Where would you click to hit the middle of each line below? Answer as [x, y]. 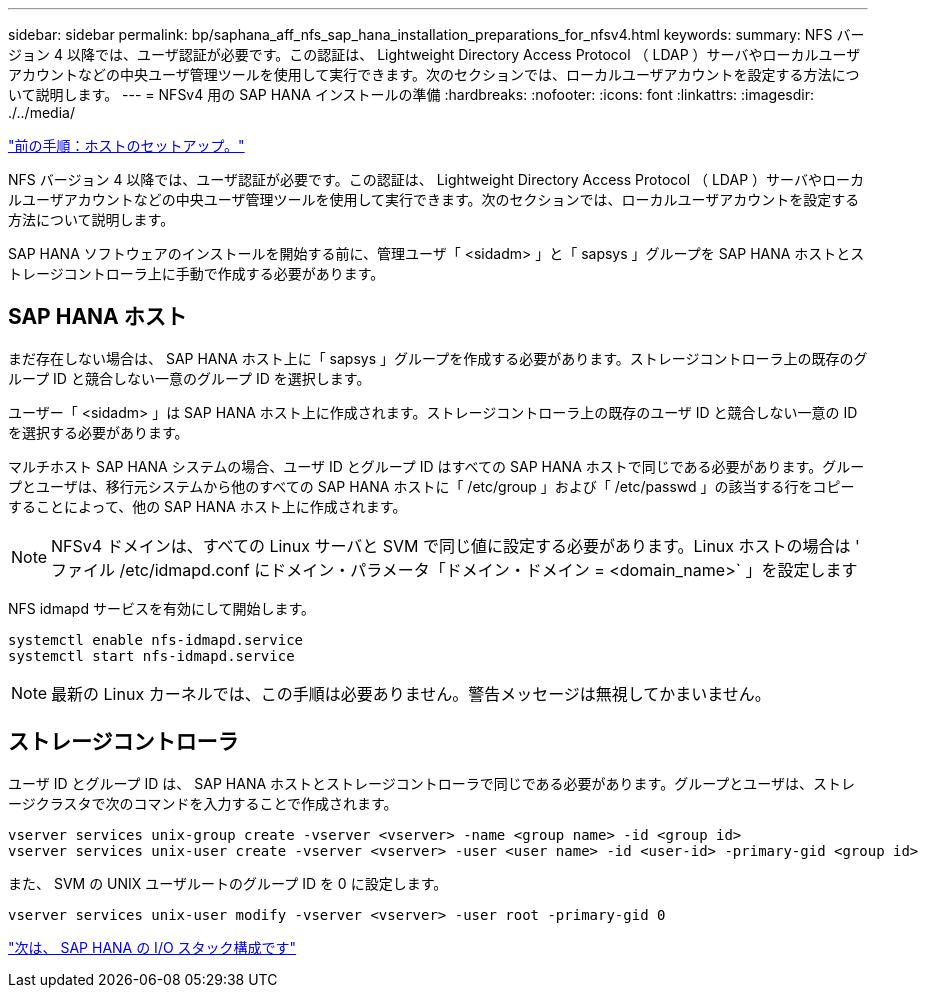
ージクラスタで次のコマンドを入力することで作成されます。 [203, 803]
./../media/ [41, 112]
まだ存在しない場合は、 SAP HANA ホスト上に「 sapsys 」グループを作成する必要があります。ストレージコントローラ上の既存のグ [438, 358]
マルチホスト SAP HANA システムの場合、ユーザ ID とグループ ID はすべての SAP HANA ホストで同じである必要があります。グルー [436, 466]
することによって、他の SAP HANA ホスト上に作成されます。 [207, 506]
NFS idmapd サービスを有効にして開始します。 [162, 608]
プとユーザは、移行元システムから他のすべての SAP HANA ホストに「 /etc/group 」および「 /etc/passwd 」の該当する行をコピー [431, 486]
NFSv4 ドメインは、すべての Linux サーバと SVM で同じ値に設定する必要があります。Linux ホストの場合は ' [455, 545]
